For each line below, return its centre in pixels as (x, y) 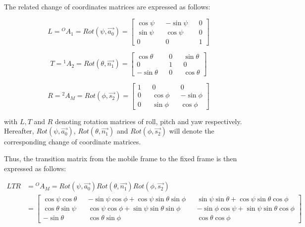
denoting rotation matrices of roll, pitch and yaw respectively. (149, 121)
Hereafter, (19, 131)
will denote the (192, 131)
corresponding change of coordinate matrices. (73, 142)
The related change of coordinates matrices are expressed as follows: (107, 6)
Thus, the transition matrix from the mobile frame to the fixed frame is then (121, 159)
